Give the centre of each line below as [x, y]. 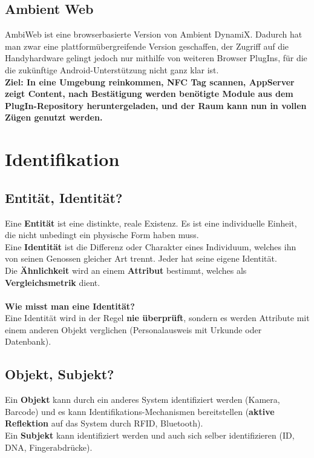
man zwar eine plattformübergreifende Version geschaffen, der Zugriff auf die [147, 46]
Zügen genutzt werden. [54, 117]
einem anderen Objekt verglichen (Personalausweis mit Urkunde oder [133, 329]
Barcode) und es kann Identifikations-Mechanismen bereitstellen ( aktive [140, 411]
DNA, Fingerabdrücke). [49, 447]
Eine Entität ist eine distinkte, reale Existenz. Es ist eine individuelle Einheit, [151, 223]
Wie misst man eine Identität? [70, 306]
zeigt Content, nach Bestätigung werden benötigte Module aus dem [149, 94]
